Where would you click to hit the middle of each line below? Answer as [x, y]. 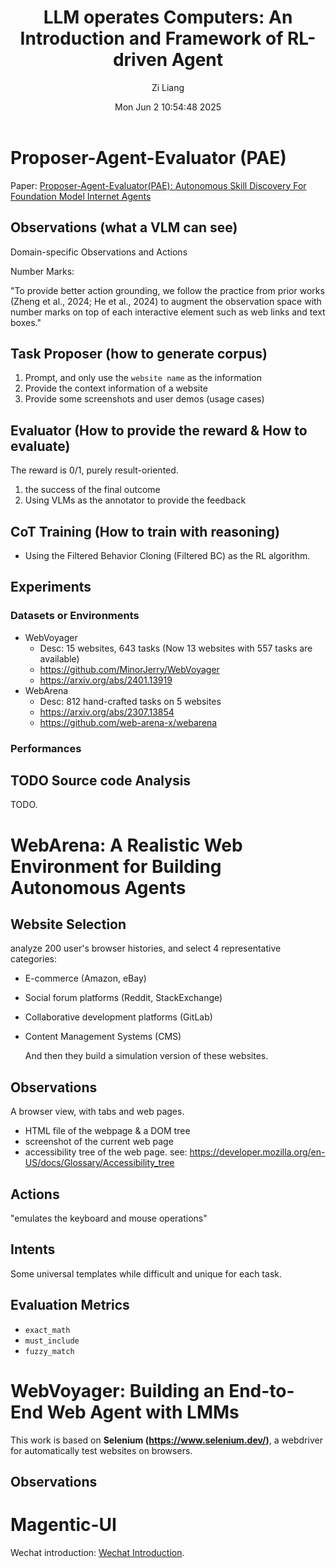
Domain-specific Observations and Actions [99, 252]
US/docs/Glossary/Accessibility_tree [99, 1163]
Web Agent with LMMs [143, 1412]
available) [59, 658]
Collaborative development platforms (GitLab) [118, 1017]
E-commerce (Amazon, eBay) [85, 978]
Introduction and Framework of [151, 38]
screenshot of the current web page [99, 1142]
